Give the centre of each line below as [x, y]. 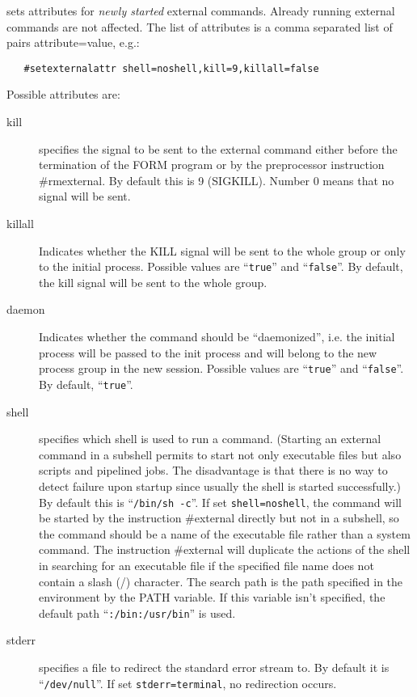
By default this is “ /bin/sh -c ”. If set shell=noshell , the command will [220, 502]
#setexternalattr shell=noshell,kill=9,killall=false [171, 68]
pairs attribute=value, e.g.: [73, 42]
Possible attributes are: [63, 94]
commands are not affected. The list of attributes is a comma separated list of [200, 26]
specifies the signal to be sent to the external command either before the [218, 148]
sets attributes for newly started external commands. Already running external [201, 11]
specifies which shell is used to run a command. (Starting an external [210, 439]
